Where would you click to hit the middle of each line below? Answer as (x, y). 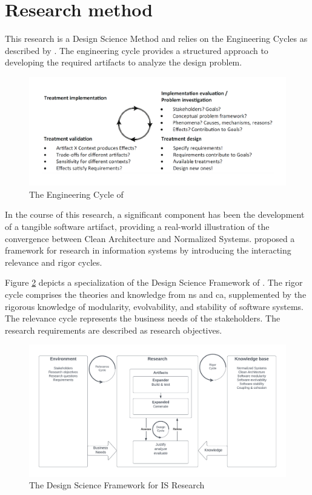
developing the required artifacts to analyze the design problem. (124, 62)
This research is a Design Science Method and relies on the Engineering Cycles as (156, 39)
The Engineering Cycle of (76, 194)
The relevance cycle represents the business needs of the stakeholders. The (143, 318)
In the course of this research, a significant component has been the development (155, 214)
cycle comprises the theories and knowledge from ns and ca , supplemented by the (156, 294)
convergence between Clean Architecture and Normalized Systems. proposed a (150, 238)
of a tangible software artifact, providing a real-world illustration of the (137, 226)
